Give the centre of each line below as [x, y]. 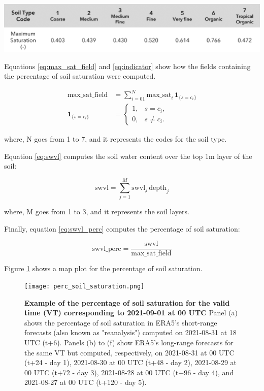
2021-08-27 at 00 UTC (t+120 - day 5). [86, 382]
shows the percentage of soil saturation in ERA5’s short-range [121, 322]
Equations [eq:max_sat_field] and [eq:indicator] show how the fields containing [127, 66]
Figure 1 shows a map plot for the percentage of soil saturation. [103, 268]
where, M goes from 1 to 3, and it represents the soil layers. [97, 211]
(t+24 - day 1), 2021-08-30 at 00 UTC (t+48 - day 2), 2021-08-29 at [130, 362]
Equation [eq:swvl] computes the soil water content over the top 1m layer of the [128, 156]
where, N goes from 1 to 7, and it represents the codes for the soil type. [115, 139]
